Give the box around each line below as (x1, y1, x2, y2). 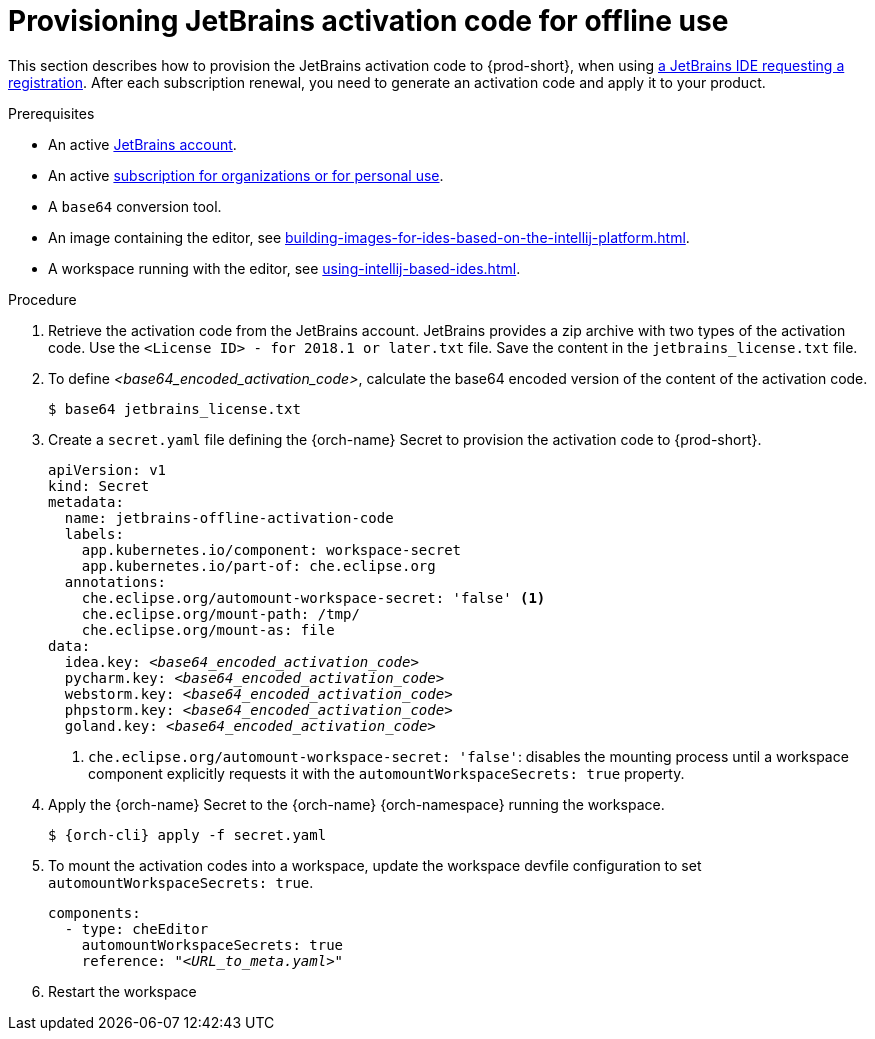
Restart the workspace (48, 982, 197, 1000)
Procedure (8, 290, 77, 308)
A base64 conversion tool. (48, 197, 222, 215)
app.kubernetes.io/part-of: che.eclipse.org (81, 557, 436, 574)
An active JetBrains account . (48, 135, 237, 153)
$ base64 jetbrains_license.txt (48, 400, 301, 417)
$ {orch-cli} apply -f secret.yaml (48, 826, 327, 843)
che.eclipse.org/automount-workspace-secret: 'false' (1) (81, 589, 546, 606)
